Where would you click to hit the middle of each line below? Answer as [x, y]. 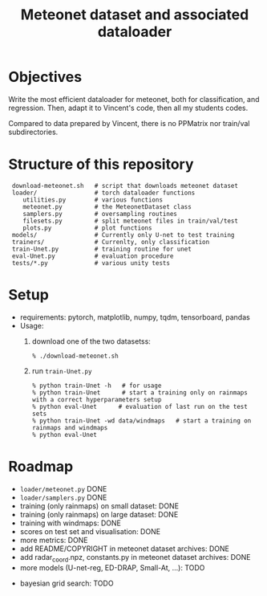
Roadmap [41, 467]
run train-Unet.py [62, 370]
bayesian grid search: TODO [67, 583]
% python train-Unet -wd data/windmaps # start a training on [142, 420]
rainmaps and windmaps [70, 427]
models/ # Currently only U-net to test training [123, 235]
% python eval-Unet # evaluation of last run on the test [140, 406]
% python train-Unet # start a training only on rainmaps [140, 392]
